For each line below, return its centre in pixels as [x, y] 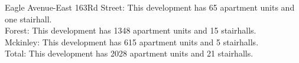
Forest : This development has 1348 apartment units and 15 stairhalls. [131, 30]
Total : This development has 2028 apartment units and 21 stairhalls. [129, 53]
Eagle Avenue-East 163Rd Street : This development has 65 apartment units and [150, 7]
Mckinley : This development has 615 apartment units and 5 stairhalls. [132, 42]
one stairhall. [28, 19]
